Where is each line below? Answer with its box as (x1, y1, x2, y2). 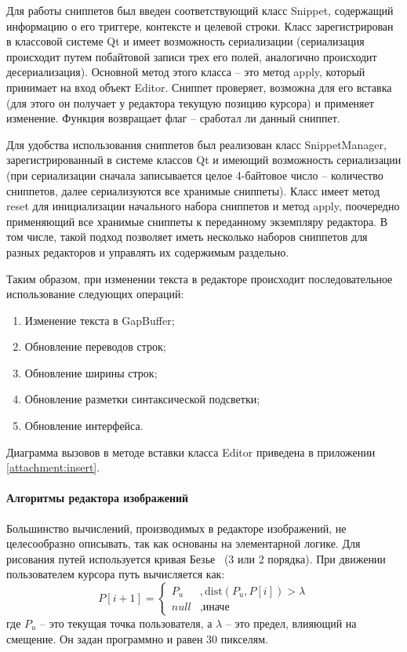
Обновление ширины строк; (24, 364, 158, 381)
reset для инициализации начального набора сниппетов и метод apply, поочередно (6, 198, 400, 214)
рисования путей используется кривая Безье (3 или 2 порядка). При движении (6, 550, 386, 566)
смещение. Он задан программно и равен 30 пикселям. (6, 630, 268, 647)
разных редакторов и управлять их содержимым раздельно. (6, 243, 289, 260)
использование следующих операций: (6, 286, 184, 302)
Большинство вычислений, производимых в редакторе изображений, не (6, 519, 347, 536)
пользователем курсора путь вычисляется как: (6, 566, 225, 582)
